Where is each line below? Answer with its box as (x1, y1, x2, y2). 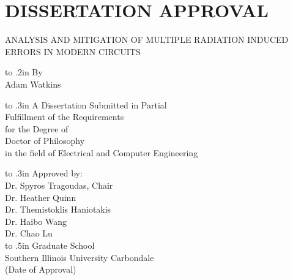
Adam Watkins (5, 77, 61, 90)
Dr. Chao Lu (5, 227, 53, 240)
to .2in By (5, 66, 43, 78)
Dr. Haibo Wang (5, 214, 67, 227)
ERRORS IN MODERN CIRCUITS (5, 45, 141, 58)
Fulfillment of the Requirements (5, 110, 124, 123)
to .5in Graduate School (5, 239, 95, 252)
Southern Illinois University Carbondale (5, 251, 154, 263)
